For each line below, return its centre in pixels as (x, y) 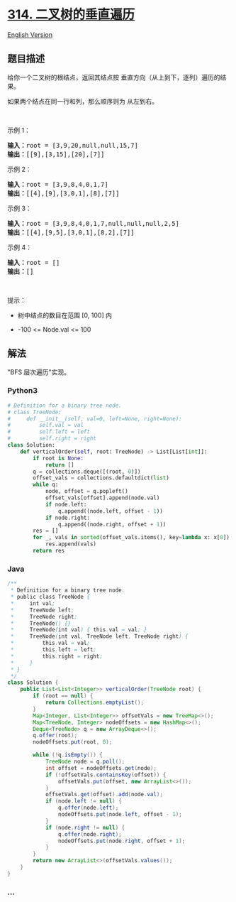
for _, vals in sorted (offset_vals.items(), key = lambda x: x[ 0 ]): (133, 538)
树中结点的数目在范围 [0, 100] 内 (64, 315)
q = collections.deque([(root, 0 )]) (87, 472)
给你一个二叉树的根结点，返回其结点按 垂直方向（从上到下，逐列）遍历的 (114, 77)
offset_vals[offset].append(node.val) (102, 498)
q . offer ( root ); (55, 736)
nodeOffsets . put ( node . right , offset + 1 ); (122, 841)
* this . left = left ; (54, 650)
